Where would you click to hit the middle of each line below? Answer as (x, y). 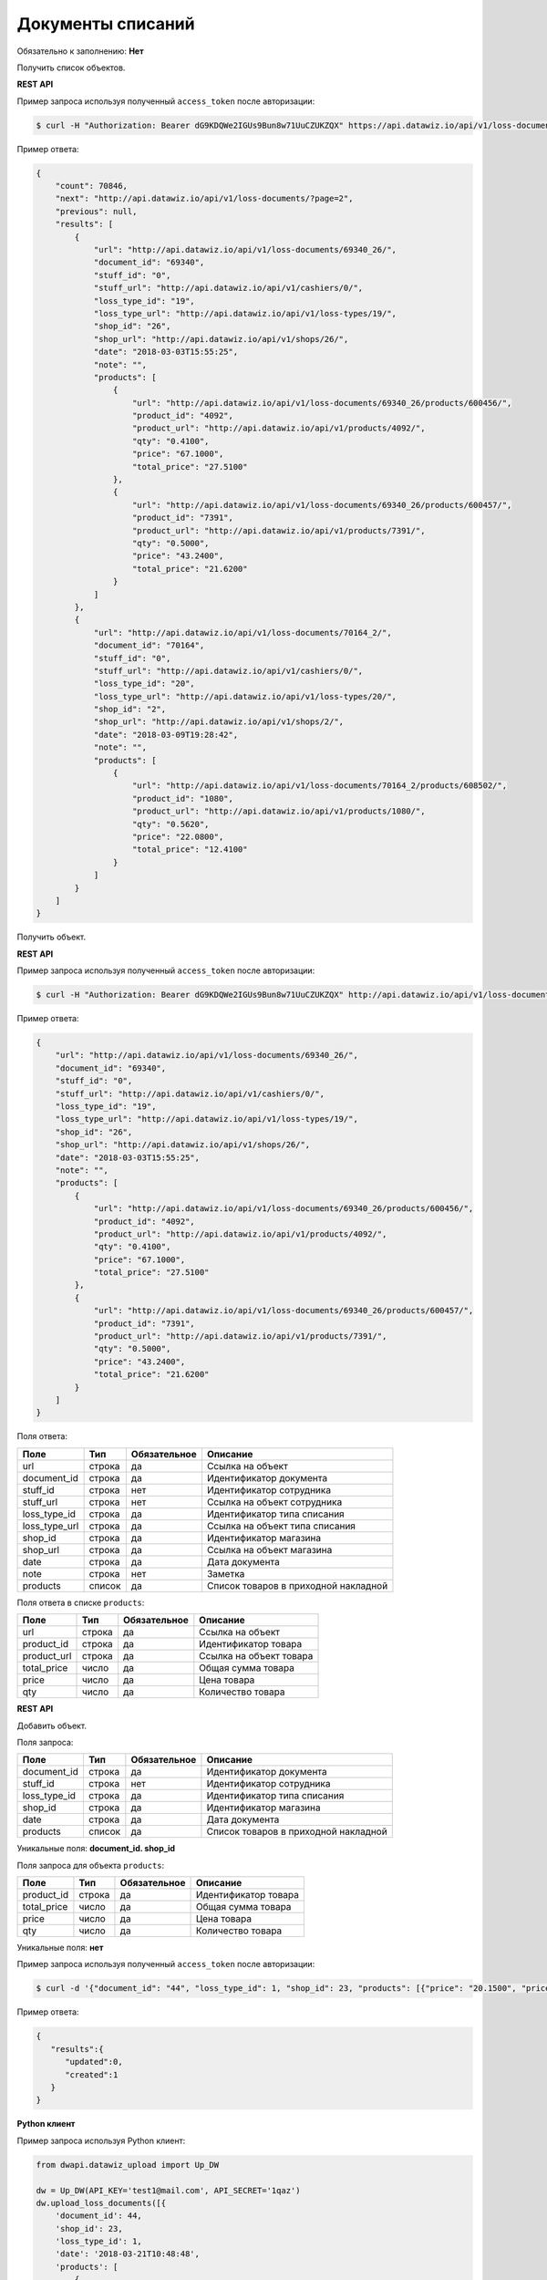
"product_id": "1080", (183, 798)
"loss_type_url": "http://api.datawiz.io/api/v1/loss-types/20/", (245, 696)
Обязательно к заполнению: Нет (81, 51)
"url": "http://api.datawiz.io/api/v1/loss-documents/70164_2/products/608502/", (320, 786)
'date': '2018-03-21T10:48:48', (128, 2254)
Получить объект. (52, 937)
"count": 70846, (91, 186)
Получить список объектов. (71, 67)
